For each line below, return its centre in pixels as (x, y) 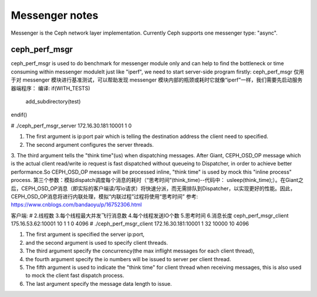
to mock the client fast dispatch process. (75, 275)
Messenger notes (55, 15)
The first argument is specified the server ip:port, (85, 234)
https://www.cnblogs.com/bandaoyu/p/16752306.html (76, 205)
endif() (19, 115)
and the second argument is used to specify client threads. (97, 242)
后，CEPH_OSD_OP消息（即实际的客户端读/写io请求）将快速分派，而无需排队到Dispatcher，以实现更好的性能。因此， (153, 188)
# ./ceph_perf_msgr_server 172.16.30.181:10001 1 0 (71, 126)
